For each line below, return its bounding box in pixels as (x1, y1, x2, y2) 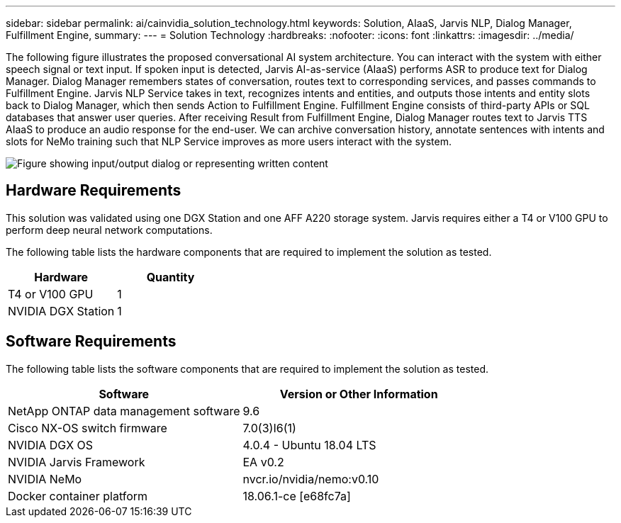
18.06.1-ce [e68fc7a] (242, 488, 351, 503)
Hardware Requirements (6, 181, 181, 200)
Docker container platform (8, 488, 148, 503)
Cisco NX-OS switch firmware (8, 420, 167, 435)
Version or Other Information (279, 386, 438, 401)
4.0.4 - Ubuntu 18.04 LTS (242, 437, 376, 452)
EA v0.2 (242, 454, 284, 469)
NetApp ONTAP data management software (8, 403, 240, 418)
